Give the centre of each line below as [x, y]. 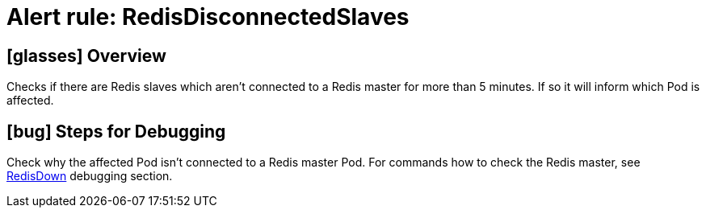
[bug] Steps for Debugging [116, 131]
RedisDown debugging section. [90, 176]
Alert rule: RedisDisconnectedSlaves [208, 17]
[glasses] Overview [86, 56]
